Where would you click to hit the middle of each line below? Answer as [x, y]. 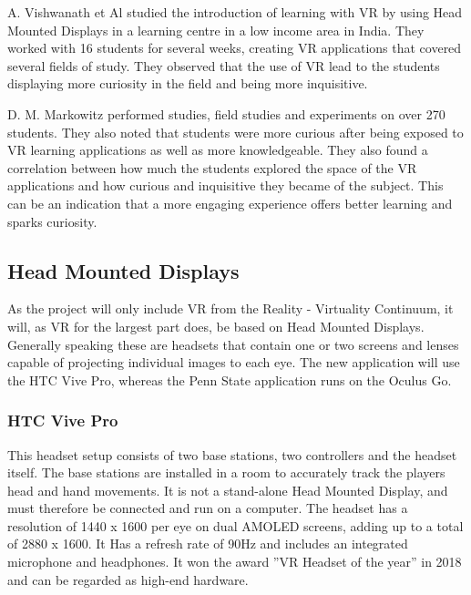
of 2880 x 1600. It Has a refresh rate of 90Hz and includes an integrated [208, 544]
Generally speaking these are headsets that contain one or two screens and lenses [233, 344]
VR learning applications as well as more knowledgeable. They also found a [218, 150]
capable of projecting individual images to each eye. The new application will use [234, 362]
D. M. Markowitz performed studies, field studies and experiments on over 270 [226, 113]
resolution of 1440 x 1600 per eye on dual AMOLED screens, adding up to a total [235, 525]
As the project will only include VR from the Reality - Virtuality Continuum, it [230, 308]
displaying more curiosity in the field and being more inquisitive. [188, 83]
